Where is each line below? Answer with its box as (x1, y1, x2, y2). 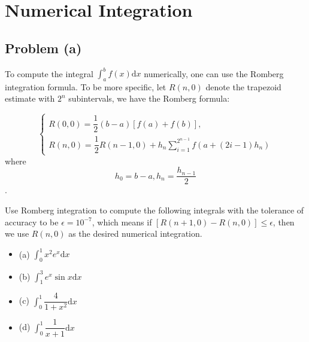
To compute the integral (5, 67, 93, 80)
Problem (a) (5, 38, 82, 57)
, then (272, 215, 295, 228)
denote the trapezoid (205, 80, 281, 93)
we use (5, 227, 29, 240)
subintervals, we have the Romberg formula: (68, 92, 230, 105)
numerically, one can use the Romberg (144, 67, 284, 80)
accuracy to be (5, 215, 59, 228)
